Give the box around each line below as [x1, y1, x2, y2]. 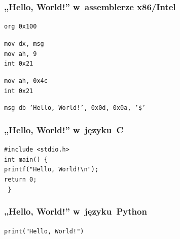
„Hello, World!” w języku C [4, 123, 124, 136]
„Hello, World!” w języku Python [4, 205, 147, 218]
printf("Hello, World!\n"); [4, 166, 99, 173]
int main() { [4, 156, 48, 163]
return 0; [4, 176, 37, 183]
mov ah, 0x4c [4, 77, 48, 84]
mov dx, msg [4, 40, 44, 47]
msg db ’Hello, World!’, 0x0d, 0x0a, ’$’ [4, 104, 146, 112]
